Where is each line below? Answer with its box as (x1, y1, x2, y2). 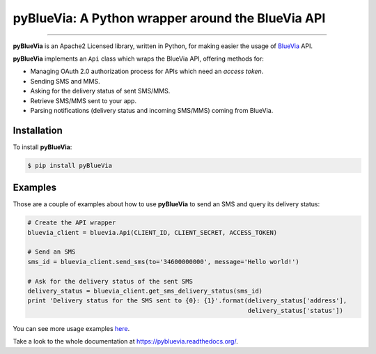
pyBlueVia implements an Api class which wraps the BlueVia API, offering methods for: (13, 54, 264, 63)
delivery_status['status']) (247, 307, 344, 314)
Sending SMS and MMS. (30, 77, 100, 85)
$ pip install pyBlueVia (27, 161, 113, 169)
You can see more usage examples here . (13, 324, 130, 332)
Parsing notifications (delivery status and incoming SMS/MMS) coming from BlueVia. (30, 106, 274, 114)
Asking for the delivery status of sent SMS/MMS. (30, 87, 171, 95)
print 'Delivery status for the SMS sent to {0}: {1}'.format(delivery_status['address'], (27, 297, 347, 305)
